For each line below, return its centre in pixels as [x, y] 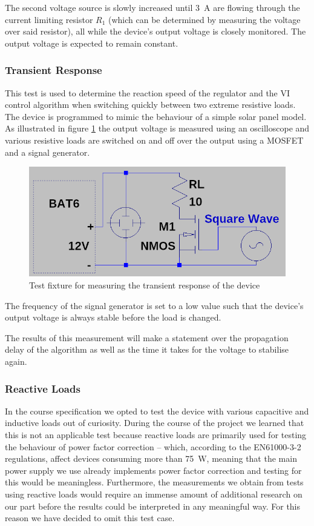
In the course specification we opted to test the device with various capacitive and [157, 411]
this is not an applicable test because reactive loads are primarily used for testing [156, 434]
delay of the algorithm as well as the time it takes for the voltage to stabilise [147, 349]
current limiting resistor [49, 19]
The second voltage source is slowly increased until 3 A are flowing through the [152, 7]
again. [16, 361]
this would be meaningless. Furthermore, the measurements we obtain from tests [154, 482]
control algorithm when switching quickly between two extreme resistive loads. [150, 105]
